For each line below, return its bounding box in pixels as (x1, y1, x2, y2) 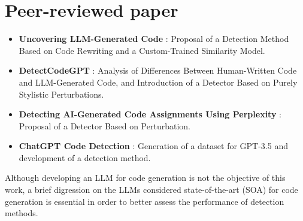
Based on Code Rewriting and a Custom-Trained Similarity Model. (19, 44, 265, 56)
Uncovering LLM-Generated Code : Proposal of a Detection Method (19, 32, 289, 45)
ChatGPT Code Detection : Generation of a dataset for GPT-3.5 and (19, 140, 288, 152)
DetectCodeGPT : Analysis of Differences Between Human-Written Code (19, 64, 297, 77)
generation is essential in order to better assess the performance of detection (5, 195, 284, 207)
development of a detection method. (19, 151, 151, 164)
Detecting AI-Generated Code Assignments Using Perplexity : (19, 108, 281, 120)
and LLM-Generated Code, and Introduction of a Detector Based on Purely (19, 75, 298, 88)
